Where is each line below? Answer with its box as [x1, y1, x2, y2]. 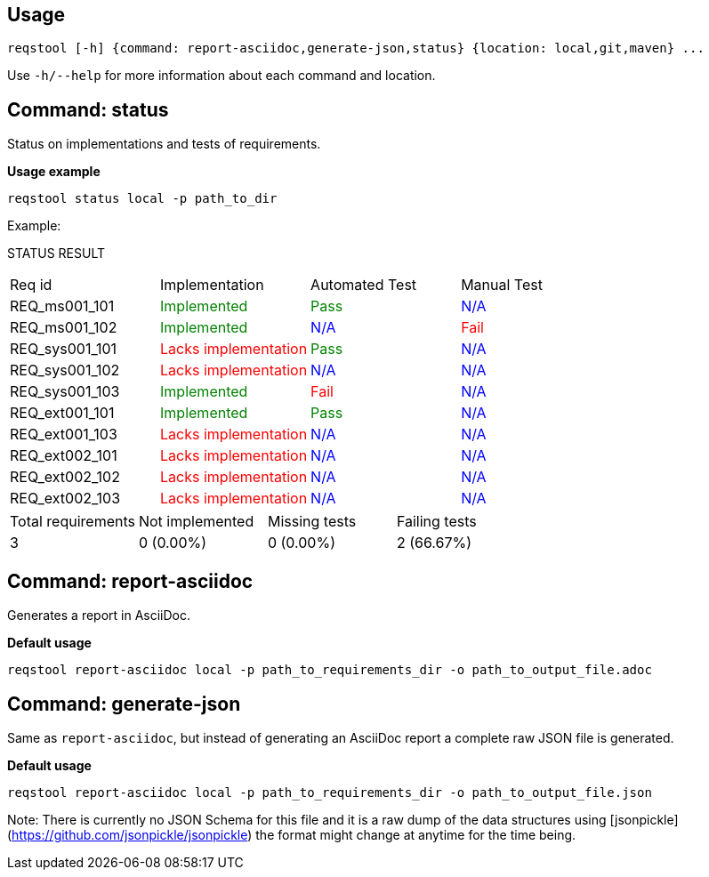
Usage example [7, 164, 101, 180]
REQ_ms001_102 [10, 318, 117, 337]
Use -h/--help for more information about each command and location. [7, 68, 436, 84]
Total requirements [10, 512, 135, 531]
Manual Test [461, 276, 543, 294]
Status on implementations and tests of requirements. [7, 136, 321, 152]
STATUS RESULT [7, 245, 106, 261]
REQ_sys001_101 [10, 340, 117, 358]
